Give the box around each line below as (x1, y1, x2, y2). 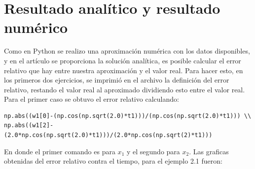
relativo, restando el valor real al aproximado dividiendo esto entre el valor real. (4, 84, 245, 94)
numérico (4, 17, 68, 37)
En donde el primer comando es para (4, 146, 115, 156)
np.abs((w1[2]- (4, 122, 54, 129)
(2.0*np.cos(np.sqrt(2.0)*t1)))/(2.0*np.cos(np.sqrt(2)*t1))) (4, 132, 213, 139)
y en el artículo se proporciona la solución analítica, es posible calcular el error (4, 55, 241, 65)
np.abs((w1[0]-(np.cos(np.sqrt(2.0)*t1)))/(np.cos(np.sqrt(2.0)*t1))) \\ (4, 112, 252, 119)
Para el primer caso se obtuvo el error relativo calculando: (4, 94, 179, 104)
